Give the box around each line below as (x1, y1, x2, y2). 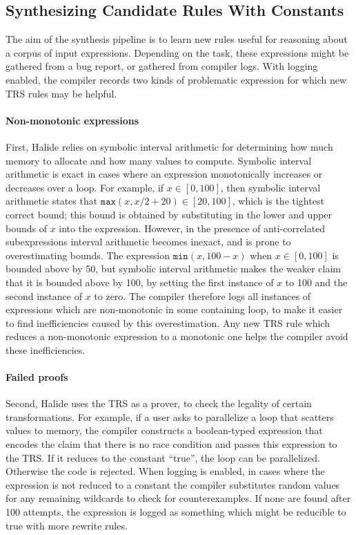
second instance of (6, 288, 82, 303)
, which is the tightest (232, 194, 324, 208)
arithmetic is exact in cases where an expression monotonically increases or (6, 167, 323, 181)
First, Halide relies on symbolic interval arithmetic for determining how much (6, 139, 333, 153)
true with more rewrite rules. (6, 518, 128, 532)
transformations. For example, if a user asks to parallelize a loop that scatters (6, 409, 334, 424)
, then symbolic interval (220, 180, 321, 194)
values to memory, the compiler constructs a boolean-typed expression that (6, 423, 323, 438)
